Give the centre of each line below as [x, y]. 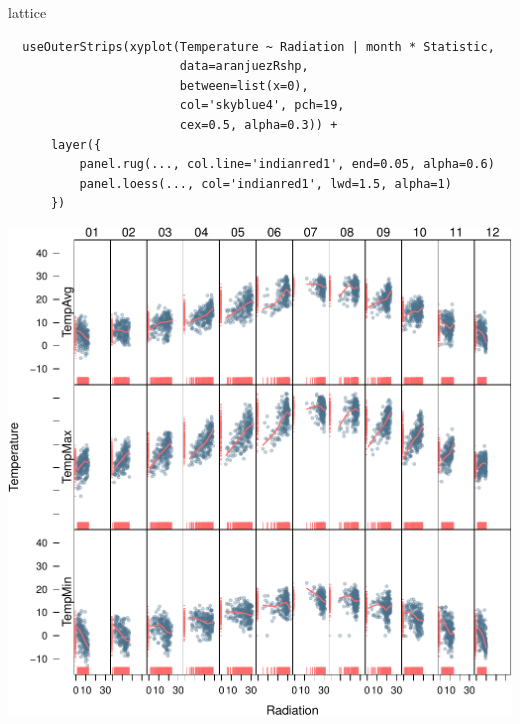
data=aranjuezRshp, [244, 66]
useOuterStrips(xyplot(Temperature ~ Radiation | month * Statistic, [258, 46]
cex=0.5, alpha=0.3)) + [258, 124]
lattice [27, 12]
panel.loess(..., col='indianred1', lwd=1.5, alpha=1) [265, 183]
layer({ [76, 144]
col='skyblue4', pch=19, [262, 105]
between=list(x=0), [244, 85]
